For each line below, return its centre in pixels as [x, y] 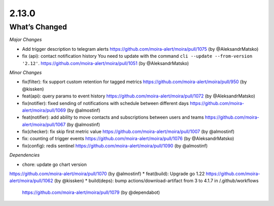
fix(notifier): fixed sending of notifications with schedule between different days [105, 103]
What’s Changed [38, 27]
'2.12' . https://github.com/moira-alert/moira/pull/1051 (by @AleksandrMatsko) [106, 63]
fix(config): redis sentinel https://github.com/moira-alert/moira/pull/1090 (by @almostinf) [115, 146]
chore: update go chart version [55, 164]
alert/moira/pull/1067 [44, 124]
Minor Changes [26, 72]
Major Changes [26, 40]
